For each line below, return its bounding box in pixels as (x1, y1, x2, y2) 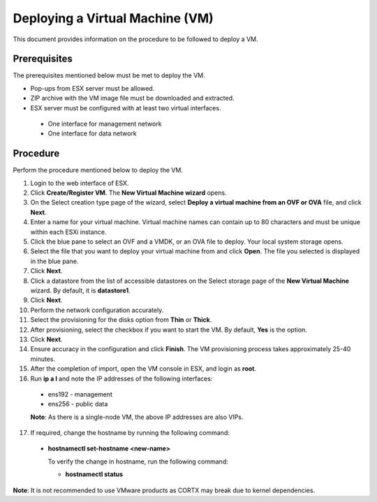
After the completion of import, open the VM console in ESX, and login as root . (30, 364, 257, 373)
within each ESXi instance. (30, 228, 107, 236)
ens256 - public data (47, 400, 108, 408)
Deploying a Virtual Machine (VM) (13, 10, 214, 26)
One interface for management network (47, 119, 162, 128)
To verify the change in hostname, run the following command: (47, 457, 228, 466)
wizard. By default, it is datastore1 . (30, 286, 131, 295)
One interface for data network (47, 129, 137, 138)
